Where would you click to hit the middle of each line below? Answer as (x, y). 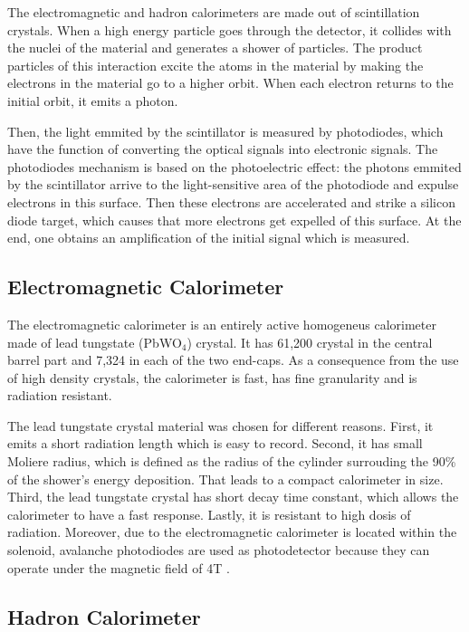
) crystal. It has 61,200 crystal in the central (310, 342)
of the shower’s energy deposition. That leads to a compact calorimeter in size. (225, 479)
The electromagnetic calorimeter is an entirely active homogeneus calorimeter (222, 324)
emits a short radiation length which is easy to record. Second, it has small (215, 443)
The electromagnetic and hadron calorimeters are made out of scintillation (214, 12)
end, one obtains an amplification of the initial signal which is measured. (209, 238)
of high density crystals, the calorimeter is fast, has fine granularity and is (212, 377)
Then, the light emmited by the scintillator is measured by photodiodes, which (225, 131)
